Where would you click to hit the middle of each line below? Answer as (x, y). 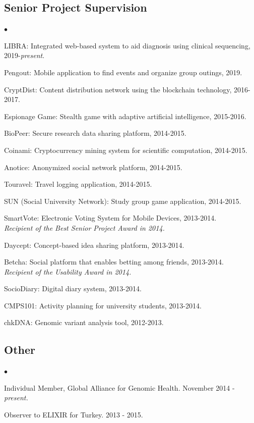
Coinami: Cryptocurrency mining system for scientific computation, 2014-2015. (126, 150)
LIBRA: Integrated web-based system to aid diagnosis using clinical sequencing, (127, 45)
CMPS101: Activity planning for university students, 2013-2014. (103, 305)
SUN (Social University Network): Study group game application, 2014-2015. (123, 201)
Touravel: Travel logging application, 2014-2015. (78, 184)
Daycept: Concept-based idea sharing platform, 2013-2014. (94, 245)
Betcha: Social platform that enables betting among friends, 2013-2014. (114, 262)
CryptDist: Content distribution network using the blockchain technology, (118, 89)
